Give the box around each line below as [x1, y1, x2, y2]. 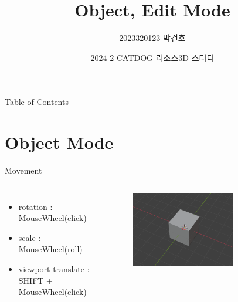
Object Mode [5, 130, 114, 154]
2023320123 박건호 [119, 32, 186, 44]
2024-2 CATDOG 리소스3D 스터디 [90, 51, 215, 63]
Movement [5, 164, 42, 177]
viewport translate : [18, 263, 90, 274]
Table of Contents [5, 96, 69, 108]
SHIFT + [18, 274, 53, 286]
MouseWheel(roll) [18, 243, 83, 255]
